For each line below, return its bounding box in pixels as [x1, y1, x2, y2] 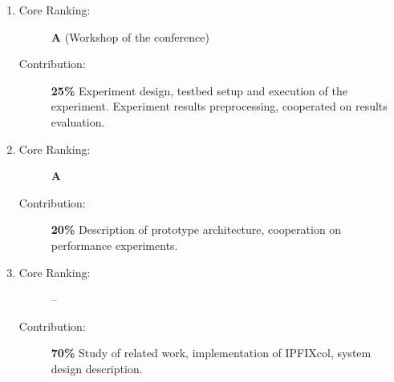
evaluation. [51, 113, 105, 130]
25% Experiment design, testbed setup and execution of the [51, 82, 347, 99]
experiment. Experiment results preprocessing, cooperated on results [51, 98, 388, 115]
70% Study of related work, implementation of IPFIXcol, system [51, 344, 372, 361]
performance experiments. [51, 236, 178, 253]
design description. [51, 360, 143, 376]
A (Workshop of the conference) [51, 28, 209, 45]
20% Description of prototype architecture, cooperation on [51, 221, 342, 238]
